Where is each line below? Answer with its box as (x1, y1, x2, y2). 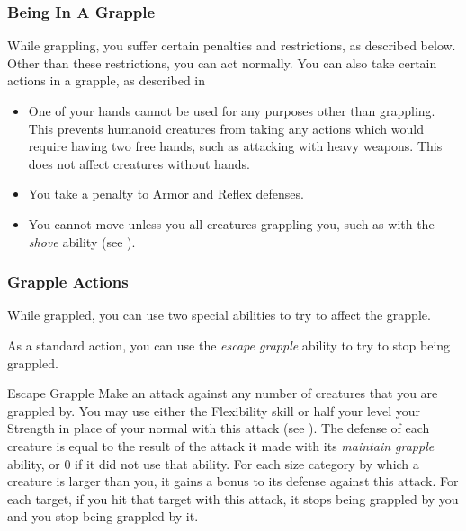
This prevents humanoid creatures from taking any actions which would (28, 119, 424, 137)
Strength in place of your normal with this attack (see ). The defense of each (7, 419, 430, 438)
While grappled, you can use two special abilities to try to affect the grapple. (7, 305, 431, 324)
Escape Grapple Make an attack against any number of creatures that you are (7, 384, 438, 403)
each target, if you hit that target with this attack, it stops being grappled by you (7, 489, 459, 508)
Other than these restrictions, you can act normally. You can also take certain (7, 53, 437, 72)
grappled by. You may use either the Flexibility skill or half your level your (7, 401, 421, 420)
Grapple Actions (7, 270, 129, 293)
